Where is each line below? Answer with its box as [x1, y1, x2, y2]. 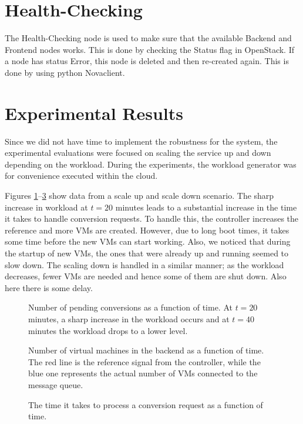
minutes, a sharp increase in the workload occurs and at [28, 312, 230, 325]
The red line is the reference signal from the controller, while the [28, 355, 261, 368]
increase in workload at [5, 201, 88, 213]
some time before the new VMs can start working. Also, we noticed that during [5, 235, 291, 248]
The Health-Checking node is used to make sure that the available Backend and [5, 32, 292, 44]
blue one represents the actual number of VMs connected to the [28, 367, 258, 379]
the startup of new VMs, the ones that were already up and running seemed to [5, 246, 289, 259]
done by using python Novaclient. [5, 66, 125, 78]
